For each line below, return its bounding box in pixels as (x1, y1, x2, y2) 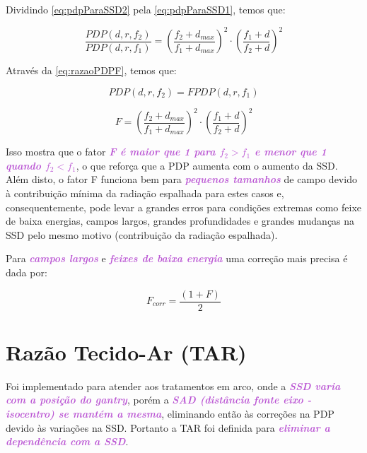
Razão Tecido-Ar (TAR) (6, 337, 247, 366)
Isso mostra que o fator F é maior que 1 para (6, 144, 216, 159)
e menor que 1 (254, 144, 327, 159)
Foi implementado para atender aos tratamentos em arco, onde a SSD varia (6, 378, 341, 393)
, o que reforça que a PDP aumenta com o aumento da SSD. (76, 158, 338, 172)
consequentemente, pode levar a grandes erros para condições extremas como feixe (6, 199, 361, 214)
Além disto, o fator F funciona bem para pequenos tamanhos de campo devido (6, 172, 357, 187)
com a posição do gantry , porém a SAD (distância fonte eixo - (6, 392, 312, 407)
